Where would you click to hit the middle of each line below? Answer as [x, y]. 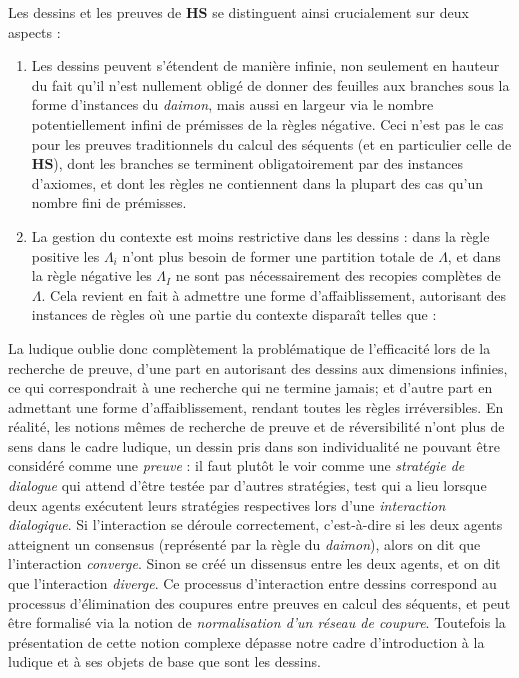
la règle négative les [91, 275]
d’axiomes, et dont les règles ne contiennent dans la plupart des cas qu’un [257, 182]
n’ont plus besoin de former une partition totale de [278, 255]
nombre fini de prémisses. [109, 202]
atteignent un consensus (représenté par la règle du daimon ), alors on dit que [244, 543]
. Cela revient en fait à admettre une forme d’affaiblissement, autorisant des [273, 294]
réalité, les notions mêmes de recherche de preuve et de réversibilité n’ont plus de [256, 426]
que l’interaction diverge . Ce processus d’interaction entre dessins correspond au [252, 583]
